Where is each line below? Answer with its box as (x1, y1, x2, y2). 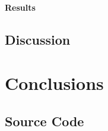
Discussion (5, 30, 71, 48)
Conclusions (5, 71, 104, 95)
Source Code (5, 111, 84, 130)
